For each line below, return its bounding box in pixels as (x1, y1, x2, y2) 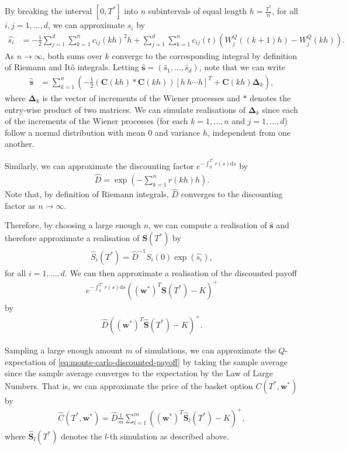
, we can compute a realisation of (148, 219, 267, 231)
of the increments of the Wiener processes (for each (5, 115, 188, 127)
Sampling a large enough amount (5, 344, 123, 356)
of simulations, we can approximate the (135, 344, 276, 356)
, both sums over (42, 49, 102, 61)
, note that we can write (199, 61, 286, 73)
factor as (5, 199, 36, 211)
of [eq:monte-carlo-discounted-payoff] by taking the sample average (49, 355, 288, 367)
